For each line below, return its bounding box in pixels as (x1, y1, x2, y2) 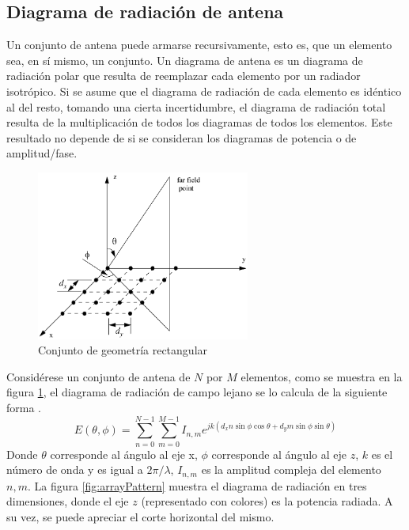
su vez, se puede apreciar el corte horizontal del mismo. (6, 508, 275, 524)
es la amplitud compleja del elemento (201, 461, 381, 478)
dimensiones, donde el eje (6, 493, 129, 509)
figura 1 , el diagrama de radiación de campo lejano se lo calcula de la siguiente (6, 384, 388, 400)
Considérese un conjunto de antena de (6, 368, 191, 384)
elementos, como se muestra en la (240, 368, 403, 384)
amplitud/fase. (6, 145, 78, 161)
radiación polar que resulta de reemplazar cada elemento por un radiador (6, 67, 361, 84)
